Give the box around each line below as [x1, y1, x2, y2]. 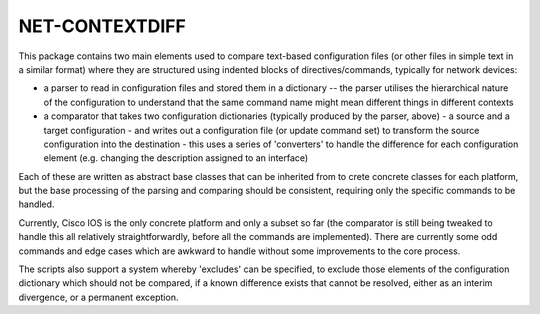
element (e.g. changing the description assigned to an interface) [43, 152, 309, 164]
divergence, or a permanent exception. [18, 291, 179, 303]
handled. [18, 198, 55, 210]
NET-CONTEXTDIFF [18, 15, 187, 37]
